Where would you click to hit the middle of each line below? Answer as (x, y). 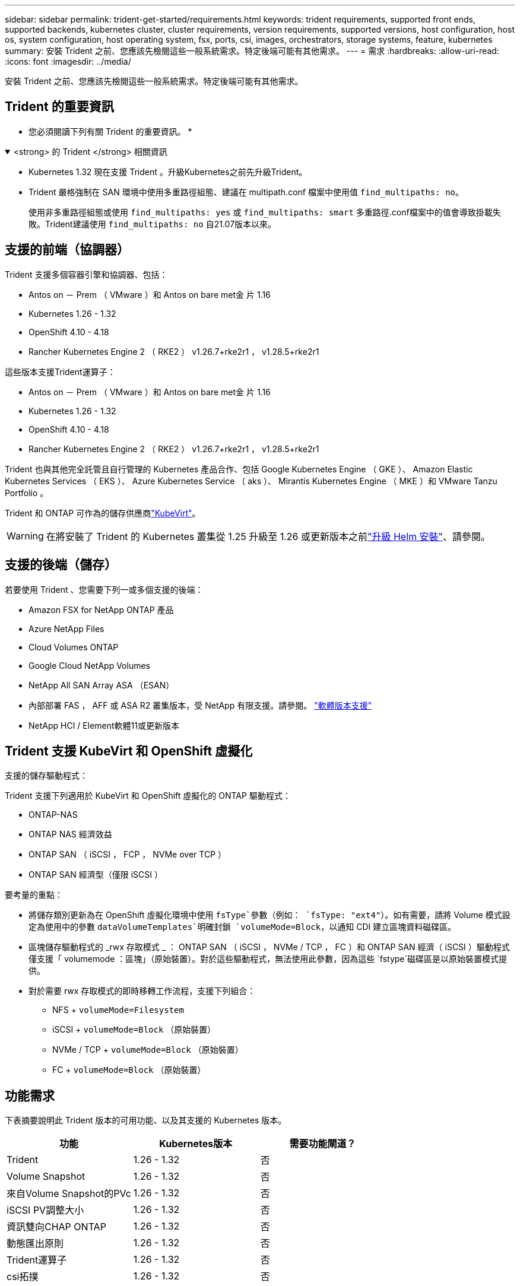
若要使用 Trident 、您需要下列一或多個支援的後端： (104, 589)
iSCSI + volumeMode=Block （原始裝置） (134, 1030)
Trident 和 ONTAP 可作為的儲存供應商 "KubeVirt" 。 (103, 513)
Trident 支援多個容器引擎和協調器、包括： (86, 274)
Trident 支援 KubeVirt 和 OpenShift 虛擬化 (129, 751)
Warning (25, 536)
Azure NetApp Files (66, 628)
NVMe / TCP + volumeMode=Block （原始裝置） (148, 1050)
